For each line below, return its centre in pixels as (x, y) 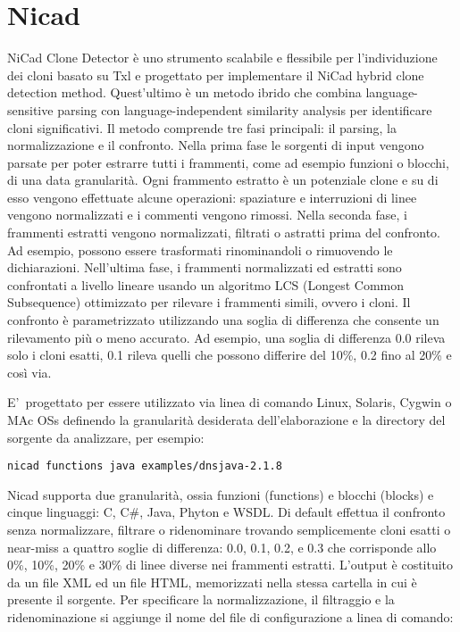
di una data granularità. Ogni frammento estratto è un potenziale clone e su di (223, 180)
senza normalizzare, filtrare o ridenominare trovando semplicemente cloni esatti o (229, 530)
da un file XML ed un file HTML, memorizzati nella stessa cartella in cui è (212, 582)
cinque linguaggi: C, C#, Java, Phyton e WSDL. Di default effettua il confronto (226, 512)
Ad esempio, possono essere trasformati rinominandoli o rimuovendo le (200, 249)
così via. (29, 372)
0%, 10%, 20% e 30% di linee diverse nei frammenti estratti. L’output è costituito (230, 565)
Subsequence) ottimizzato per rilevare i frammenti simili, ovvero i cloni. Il (209, 302)
